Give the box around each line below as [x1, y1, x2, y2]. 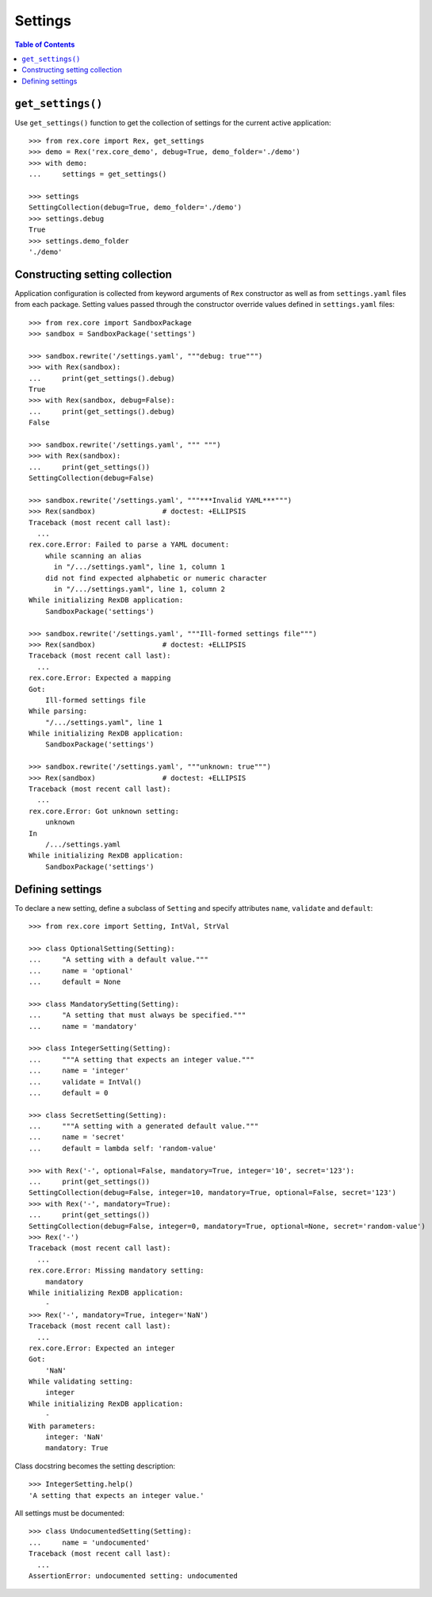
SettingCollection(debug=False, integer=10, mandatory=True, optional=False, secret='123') [29, 1188, 396, 1197]
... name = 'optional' [29, 966, 134, 975]
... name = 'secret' [29, 1133, 125, 1142]
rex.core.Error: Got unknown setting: [29, 806, 180, 816]
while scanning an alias [44, 551, 142, 560]
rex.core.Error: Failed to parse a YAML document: [29, 540, 230, 549]
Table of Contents [14, 40, 75, 49]
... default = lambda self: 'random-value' [29, 1143, 217, 1153]
